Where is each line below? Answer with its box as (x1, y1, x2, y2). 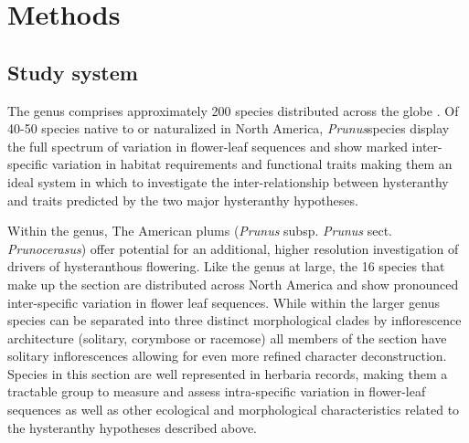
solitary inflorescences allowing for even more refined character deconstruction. (7, 346, 447, 365)
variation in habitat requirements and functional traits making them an (51, 154, 453, 174)
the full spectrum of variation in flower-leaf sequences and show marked (7, 136, 408, 155)
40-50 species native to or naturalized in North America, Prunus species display (7, 119, 450, 138)
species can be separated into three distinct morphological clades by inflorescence (7, 311, 462, 330)
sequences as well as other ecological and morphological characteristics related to (7, 400, 460, 419)
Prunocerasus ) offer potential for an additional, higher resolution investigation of (7, 238, 459, 258)
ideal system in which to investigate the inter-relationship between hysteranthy (7, 172, 449, 191)
